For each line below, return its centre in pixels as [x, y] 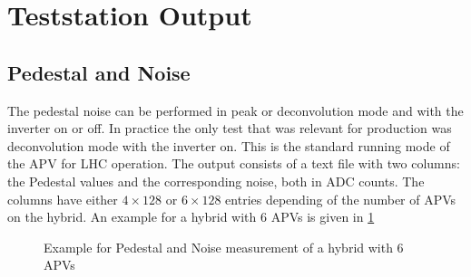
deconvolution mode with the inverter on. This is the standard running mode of [229, 145]
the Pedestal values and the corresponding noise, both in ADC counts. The [216, 181]
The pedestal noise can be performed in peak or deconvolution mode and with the [235, 110]
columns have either [63, 199]
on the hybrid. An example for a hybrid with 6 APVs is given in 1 [191, 217]
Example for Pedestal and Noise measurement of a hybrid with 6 [224, 247]
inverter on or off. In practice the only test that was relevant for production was [230, 128]
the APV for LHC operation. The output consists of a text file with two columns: [234, 163]
